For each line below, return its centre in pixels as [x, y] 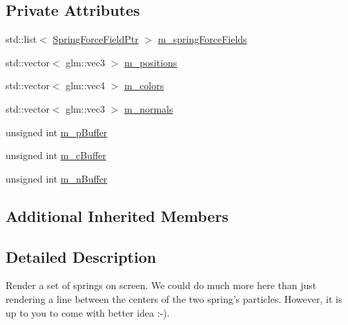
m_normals [148, 108]
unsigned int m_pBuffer [57, 132]
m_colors [144, 85]
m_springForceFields [202, 39]
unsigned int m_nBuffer [57, 178]
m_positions [151, 62]
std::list [21, 39]
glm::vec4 [85, 85]
